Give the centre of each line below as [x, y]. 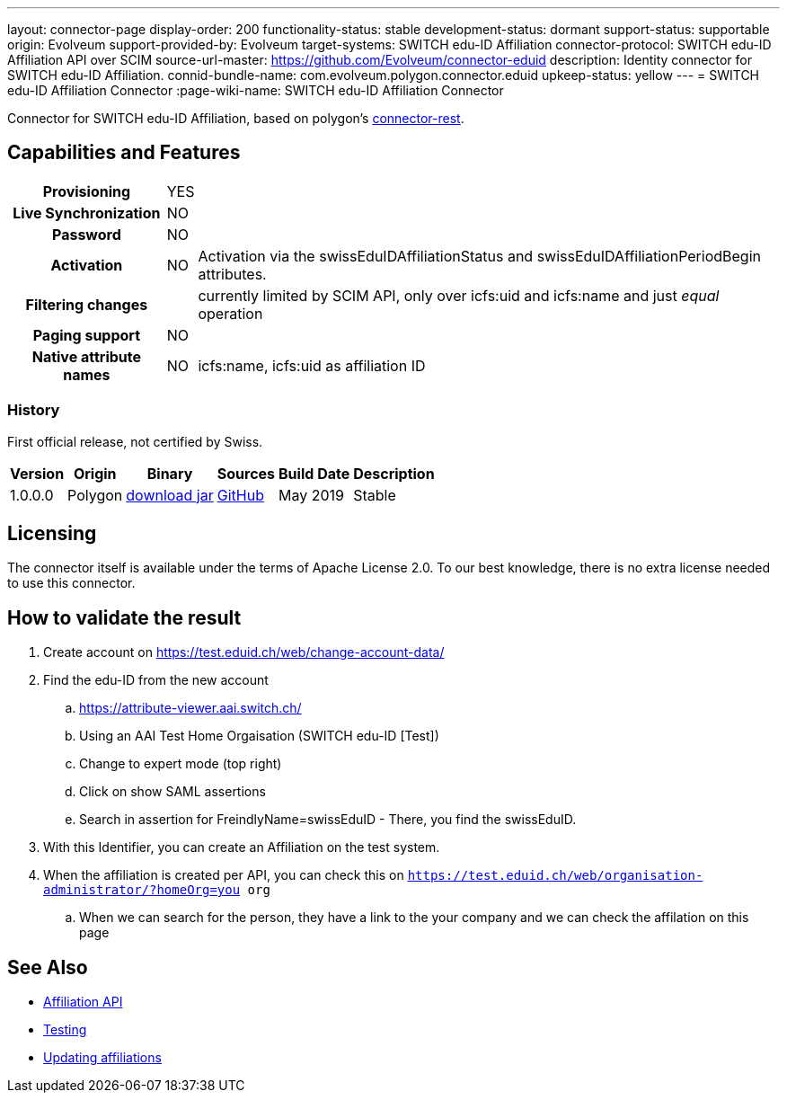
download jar [170, 495]
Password [86, 234]
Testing [65, 1030]
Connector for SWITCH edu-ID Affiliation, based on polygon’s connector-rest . [236, 118]
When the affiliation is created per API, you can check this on [224, 875]
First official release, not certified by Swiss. [135, 441]
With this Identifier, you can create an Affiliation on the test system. [242, 847]
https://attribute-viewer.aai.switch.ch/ [190, 708]
